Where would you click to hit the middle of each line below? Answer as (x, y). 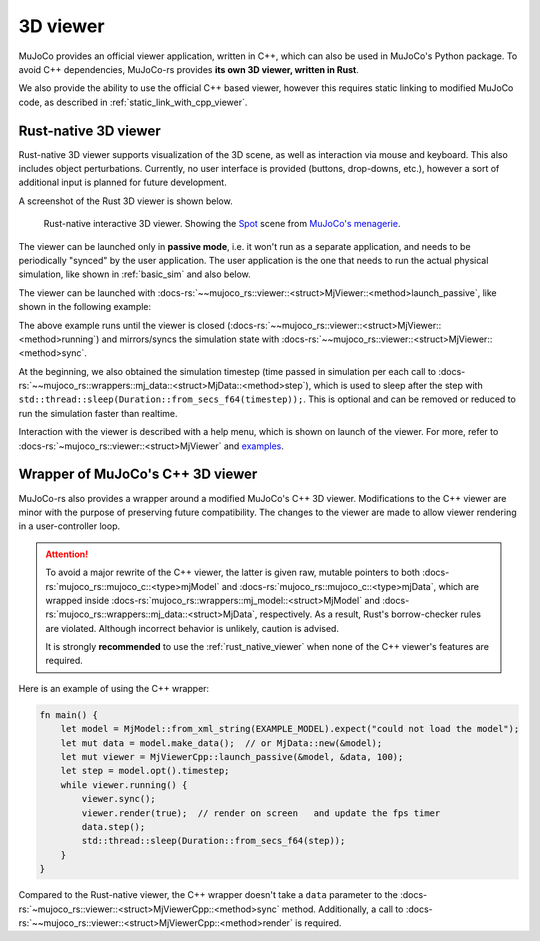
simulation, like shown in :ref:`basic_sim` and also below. (135, 274)
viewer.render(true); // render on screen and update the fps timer (261, 813)
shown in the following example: (85, 307)
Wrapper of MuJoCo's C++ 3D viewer (138, 474)
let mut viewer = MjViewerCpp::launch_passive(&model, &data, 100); (232, 757)
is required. (318, 922)
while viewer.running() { (124, 784)
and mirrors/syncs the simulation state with (190, 339)
